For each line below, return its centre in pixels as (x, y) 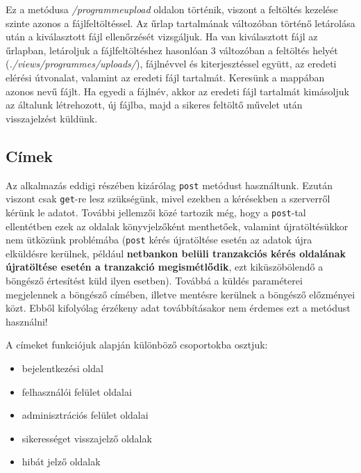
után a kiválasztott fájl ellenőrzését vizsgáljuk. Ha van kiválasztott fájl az (162, 37)
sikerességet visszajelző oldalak (87, 438)
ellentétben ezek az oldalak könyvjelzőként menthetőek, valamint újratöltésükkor (177, 226)
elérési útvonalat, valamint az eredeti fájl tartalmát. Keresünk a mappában (165, 77)
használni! (27, 321)
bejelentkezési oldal (62, 368)
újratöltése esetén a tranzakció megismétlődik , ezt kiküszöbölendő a (165, 267)
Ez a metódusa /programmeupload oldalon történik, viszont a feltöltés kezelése (172, 9)
